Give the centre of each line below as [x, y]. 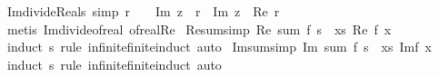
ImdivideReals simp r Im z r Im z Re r [143, 11]
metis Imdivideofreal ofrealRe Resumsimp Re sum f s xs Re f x [199, 29]
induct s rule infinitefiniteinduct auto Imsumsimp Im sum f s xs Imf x [219, 47]
